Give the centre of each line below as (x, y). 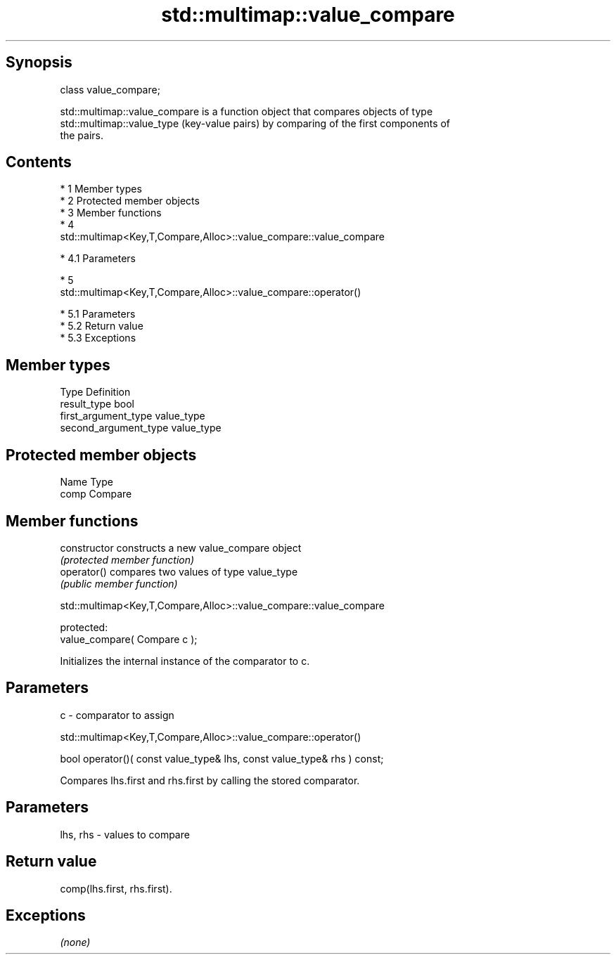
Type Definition (95, 392)
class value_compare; (110, 89)
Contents (39, 162)
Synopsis (39, 63)
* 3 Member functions (111, 213)
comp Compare (96, 494)
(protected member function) (127, 559)
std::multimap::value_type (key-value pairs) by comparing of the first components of (255, 123)
